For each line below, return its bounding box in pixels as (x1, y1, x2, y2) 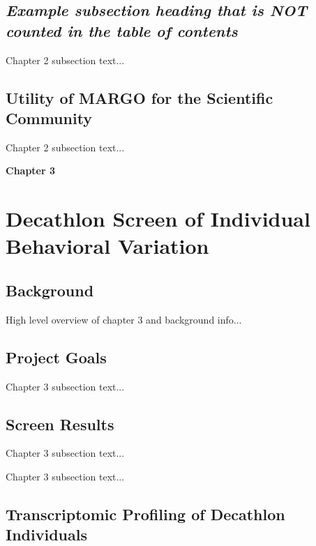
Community (6, 107, 93, 128)
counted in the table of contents (6, 20, 238, 41)
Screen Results (6, 413, 114, 434)
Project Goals (6, 346, 107, 367)
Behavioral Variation (6, 232, 209, 260)
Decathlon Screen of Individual (6, 204, 310, 233)
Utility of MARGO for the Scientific (6, 86, 273, 108)
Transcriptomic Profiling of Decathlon (6, 503, 285, 524)
